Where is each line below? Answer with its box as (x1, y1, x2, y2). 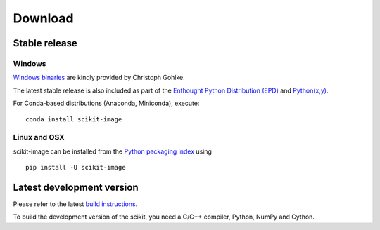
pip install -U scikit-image (25, 163, 126, 172)
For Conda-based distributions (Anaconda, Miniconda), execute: (13, 99, 200, 108)
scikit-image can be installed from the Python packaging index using (13, 147, 213, 156)
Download (13, 11, 74, 26)
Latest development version (13, 181, 139, 193)
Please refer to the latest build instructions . (13, 200, 138, 208)
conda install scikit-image (25, 116, 122, 123)
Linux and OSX (13, 133, 65, 142)
